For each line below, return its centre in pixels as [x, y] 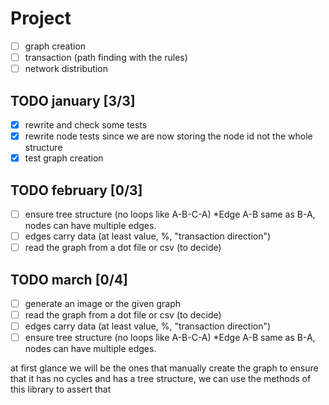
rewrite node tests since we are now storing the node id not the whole [168, 136]
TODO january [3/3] [73, 100]
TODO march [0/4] [69, 279]
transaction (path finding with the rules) [106, 57]
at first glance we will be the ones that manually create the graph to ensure [164, 368]
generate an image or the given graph [102, 303]
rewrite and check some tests [86, 124]
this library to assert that [61, 389]
